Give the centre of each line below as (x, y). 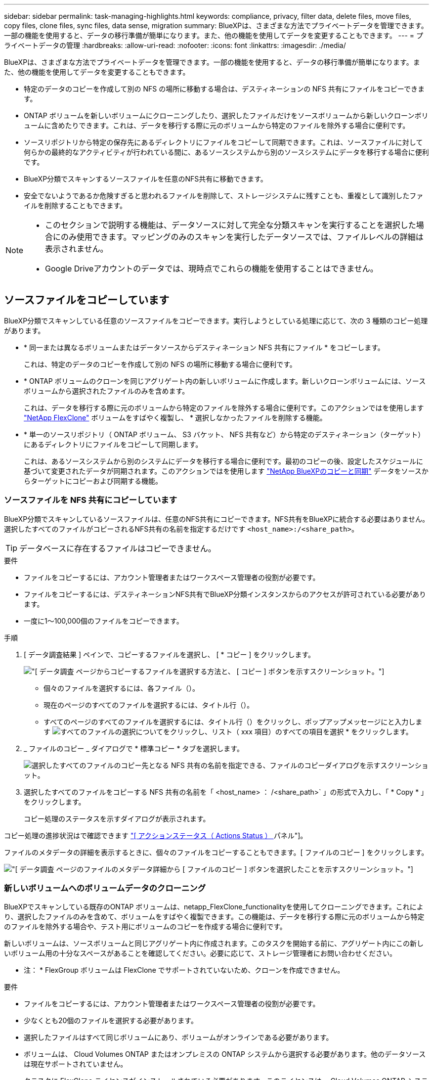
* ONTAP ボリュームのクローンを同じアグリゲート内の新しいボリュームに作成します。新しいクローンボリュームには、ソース (225, 381)
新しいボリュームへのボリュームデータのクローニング (105, 888)
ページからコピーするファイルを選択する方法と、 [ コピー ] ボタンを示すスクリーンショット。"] (230, 671)
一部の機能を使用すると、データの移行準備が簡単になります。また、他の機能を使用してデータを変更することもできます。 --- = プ (214, 35)
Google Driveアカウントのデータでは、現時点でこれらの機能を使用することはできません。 (212, 269)
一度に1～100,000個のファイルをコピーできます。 (104, 621)
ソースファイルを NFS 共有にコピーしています (91, 500)
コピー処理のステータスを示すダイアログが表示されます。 (117, 818)
